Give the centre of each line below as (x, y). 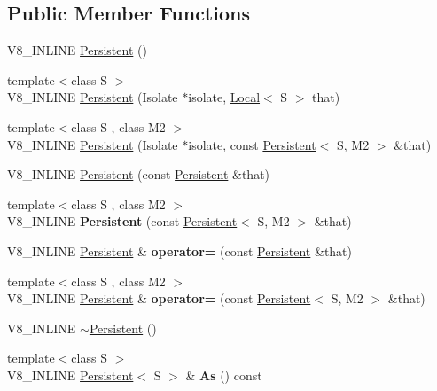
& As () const (224, 375)
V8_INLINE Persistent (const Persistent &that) (139, 174)
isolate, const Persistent (252, 144)
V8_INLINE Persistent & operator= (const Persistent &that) (180, 250)
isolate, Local (224, 97)
